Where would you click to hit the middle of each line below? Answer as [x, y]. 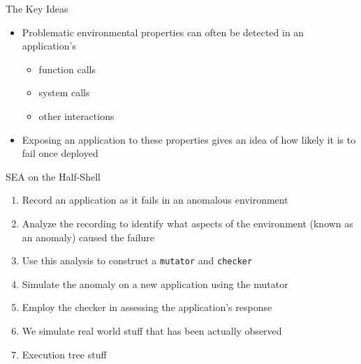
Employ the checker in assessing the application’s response [147, 307]
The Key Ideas [37, 8]
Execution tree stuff [64, 354]
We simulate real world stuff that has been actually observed [152, 330]
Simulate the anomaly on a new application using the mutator [155, 283]
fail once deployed [60, 153]
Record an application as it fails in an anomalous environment [155, 200]
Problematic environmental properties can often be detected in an [163, 32]
